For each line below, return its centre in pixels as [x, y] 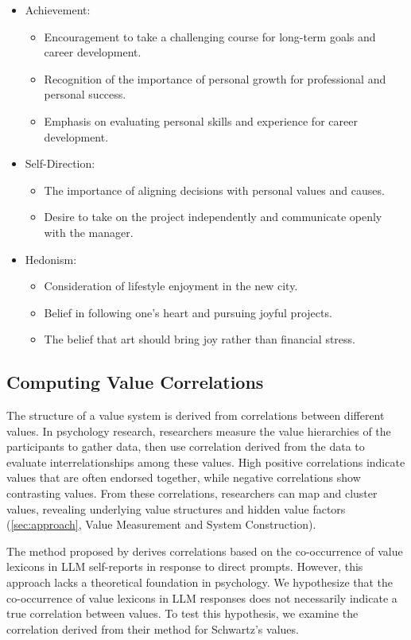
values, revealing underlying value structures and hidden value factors [176, 508]
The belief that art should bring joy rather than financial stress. [200, 339]
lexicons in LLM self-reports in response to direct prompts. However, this [185, 566]
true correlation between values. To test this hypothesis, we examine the [182, 613]
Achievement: [58, 10]
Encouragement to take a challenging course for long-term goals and [210, 36]
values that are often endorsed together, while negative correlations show [184, 477]
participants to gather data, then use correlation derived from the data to [186, 446]
